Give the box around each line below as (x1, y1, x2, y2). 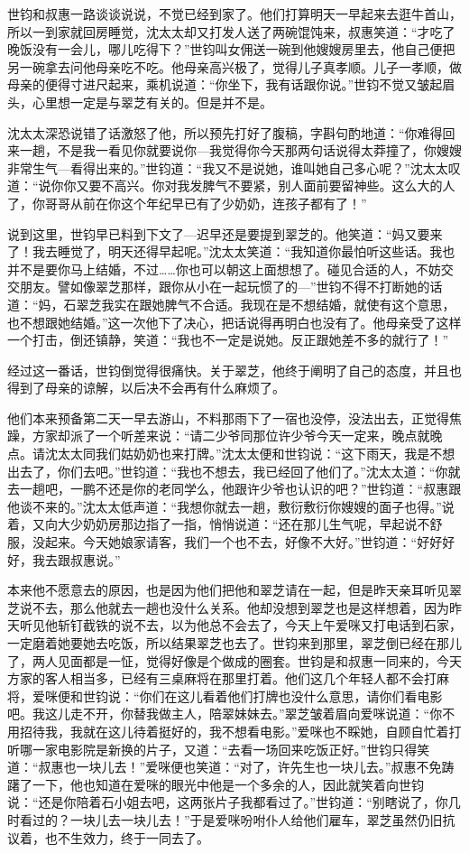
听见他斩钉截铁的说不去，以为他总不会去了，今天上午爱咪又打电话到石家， (19, 616, 462, 635)
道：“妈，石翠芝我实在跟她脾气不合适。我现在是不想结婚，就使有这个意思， (7, 294, 455, 313)
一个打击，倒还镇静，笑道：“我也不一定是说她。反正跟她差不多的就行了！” (7, 330, 449, 349)
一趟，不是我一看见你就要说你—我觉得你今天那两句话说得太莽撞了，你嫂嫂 (19, 141, 462, 160)
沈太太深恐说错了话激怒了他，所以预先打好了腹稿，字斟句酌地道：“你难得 (7, 123, 443, 142)
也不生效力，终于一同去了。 (44, 828, 209, 847)
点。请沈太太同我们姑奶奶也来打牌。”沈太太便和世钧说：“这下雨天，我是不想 (7, 444, 455, 463)
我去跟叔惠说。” (32, 550, 121, 569)
